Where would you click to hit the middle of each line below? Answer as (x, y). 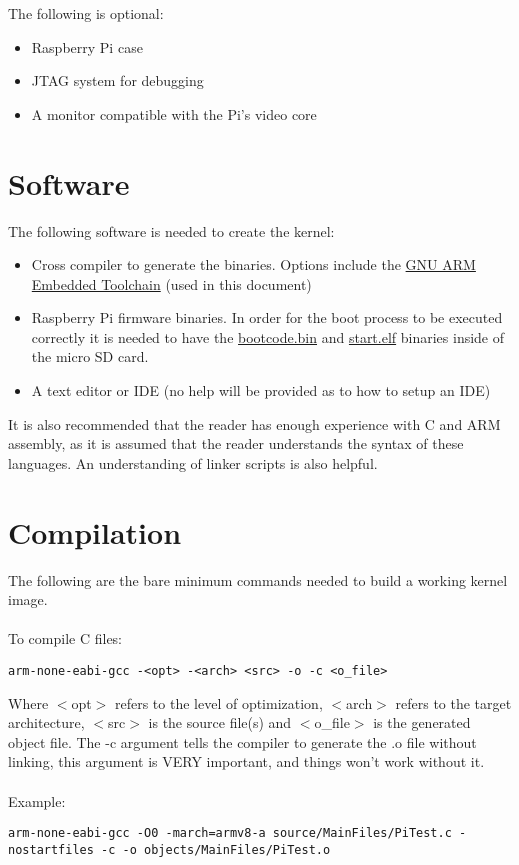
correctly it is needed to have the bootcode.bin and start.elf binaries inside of (268, 336)
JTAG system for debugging (117, 80)
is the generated (422, 722)
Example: (37, 800)
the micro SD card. (90, 356)
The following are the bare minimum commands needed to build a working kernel (258, 579)
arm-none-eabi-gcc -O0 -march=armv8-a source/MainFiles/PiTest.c (230, 833)
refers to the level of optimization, (218, 702)
